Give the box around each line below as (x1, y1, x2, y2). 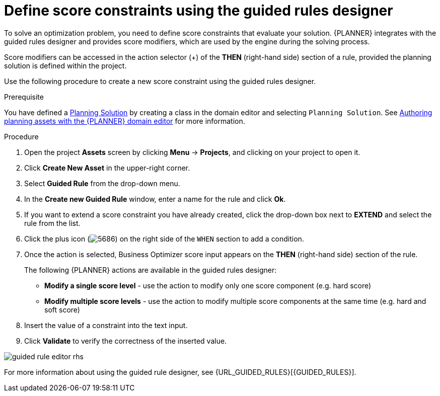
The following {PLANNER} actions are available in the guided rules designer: (24, 265, 277, 274)
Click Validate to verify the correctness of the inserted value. (24, 336, 227, 345)
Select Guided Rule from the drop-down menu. (24, 179, 180, 188)
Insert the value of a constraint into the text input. (24, 321, 188, 330)
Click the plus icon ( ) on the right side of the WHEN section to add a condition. (24, 234, 304, 243)
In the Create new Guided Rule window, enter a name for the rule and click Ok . (24, 194, 286, 203)
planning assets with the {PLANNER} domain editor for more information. (4, 116, 245, 125)
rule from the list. (24, 218, 81, 227)
